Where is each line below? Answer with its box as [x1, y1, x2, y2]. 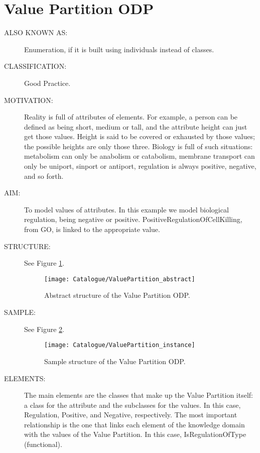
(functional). [24, 439, 62, 449]
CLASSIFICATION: [4, 61, 67, 71]
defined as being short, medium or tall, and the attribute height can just [24, 121, 247, 132]
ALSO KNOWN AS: [4, 27, 68, 38]
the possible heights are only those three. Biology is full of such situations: [24, 141, 253, 151]
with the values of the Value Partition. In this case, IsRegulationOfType [24, 429, 246, 439]
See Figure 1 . [24, 258, 64, 268]
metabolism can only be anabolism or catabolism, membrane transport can [24, 151, 255, 161]
